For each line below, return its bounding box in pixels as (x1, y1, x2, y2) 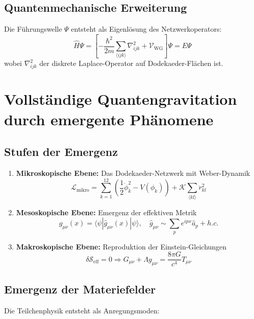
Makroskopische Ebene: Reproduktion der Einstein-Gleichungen (16, 241, 227, 252)
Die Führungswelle (4, 24, 62, 34)
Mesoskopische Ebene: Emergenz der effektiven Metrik (16, 207, 197, 217)
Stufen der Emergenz (4, 144, 118, 159)
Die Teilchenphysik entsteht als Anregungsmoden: (4, 305, 160, 315)
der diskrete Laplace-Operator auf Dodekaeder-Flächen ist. (39, 58, 223, 69)
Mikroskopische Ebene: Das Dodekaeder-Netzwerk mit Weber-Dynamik (16, 168, 250, 178)
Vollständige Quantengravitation (4, 88, 237, 109)
